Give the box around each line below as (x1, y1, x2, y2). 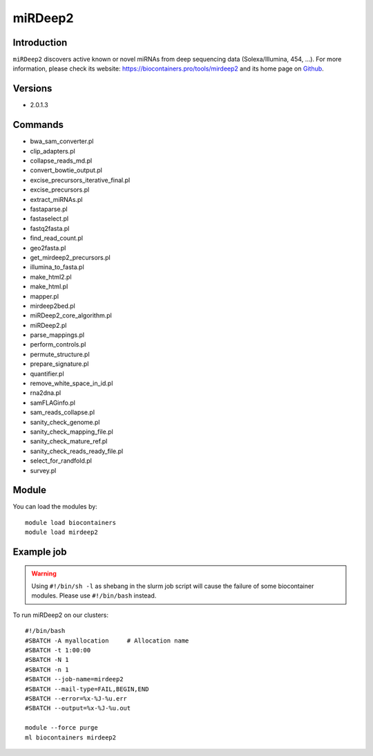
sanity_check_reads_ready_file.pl (30, 447, 124, 455)
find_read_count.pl (30, 234, 83, 242)
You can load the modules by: (12, 502, 98, 511)
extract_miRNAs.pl (30, 195, 83, 203)
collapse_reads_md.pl (30, 156, 93, 165)
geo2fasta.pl (30, 243, 66, 252)
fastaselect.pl (30, 214, 69, 223)
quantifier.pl (30, 369, 65, 378)
